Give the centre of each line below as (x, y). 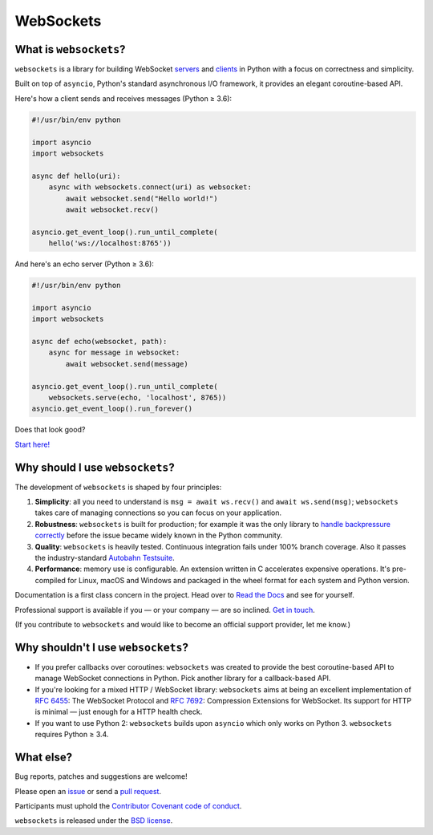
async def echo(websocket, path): (99, 342)
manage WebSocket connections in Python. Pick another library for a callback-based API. (183, 679)
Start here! (32, 444)
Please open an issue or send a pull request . (88, 791)
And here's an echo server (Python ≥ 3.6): (84, 264)
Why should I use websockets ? (95, 467)
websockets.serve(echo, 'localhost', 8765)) (138, 397)
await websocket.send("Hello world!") (142, 198)
